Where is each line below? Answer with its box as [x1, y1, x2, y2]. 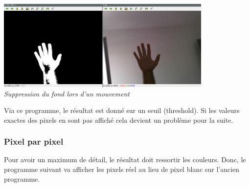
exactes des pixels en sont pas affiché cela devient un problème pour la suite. [4, 114, 233, 125]
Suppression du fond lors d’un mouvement [4, 89, 130, 99]
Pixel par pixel [4, 135, 64, 148]
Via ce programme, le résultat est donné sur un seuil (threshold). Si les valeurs [4, 105, 240, 115]
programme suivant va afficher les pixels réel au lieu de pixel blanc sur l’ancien [4, 164, 240, 174]
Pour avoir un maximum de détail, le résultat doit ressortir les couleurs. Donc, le [4, 154, 246, 165]
